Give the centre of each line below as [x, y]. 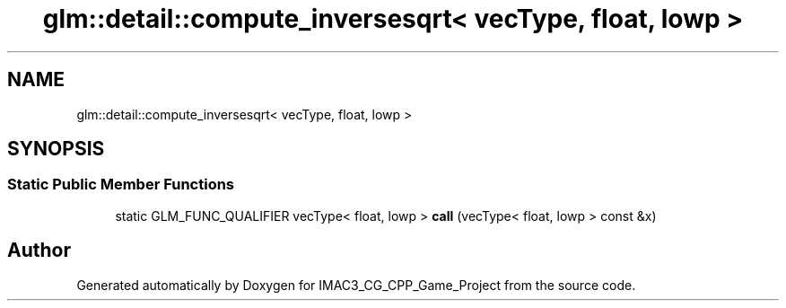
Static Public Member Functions [121, 185]
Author [39, 251]
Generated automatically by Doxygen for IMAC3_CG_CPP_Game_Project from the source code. [356, 285]
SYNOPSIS [56, 149]
